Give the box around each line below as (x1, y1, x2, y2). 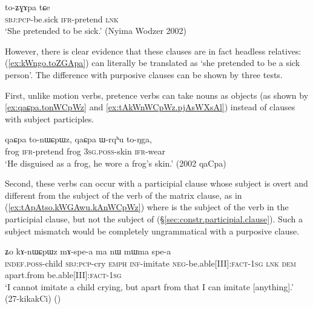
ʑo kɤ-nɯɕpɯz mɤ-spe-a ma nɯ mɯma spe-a (5, 245, 171, 257)
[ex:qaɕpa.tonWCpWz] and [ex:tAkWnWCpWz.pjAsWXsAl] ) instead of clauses (5, 101, 295, 113)
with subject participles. (5, 112, 94, 125)
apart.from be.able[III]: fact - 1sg (5, 268, 122, 281)
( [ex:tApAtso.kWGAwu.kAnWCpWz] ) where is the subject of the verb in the (5, 201, 289, 213)
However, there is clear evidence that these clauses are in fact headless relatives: (5, 44, 301, 57)
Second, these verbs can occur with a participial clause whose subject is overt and (5, 177, 308, 190)
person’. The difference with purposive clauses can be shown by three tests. (5, 68, 283, 81)
